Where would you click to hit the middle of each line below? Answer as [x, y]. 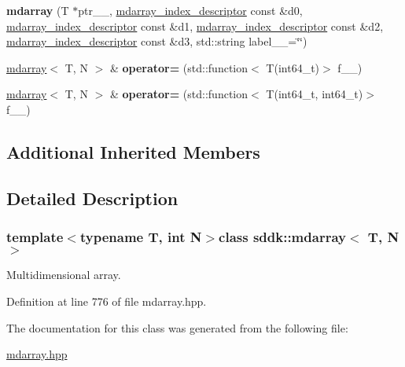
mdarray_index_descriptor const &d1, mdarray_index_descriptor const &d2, [195, 26]
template [35, 237]
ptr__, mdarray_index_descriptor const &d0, [190, 10]
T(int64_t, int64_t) [315, 94]
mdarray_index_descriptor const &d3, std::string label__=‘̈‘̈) [157, 41]
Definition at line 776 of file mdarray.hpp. [107, 301]
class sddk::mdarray [282, 237]
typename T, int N [141, 237]
